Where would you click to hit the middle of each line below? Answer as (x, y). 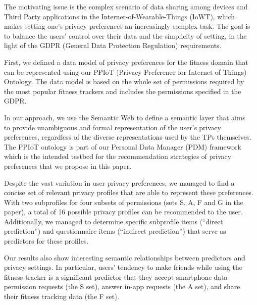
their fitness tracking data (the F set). (62, 296)
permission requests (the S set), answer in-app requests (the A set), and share (122, 286)
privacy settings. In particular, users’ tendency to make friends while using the (123, 267)
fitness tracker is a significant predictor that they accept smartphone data (116, 277)
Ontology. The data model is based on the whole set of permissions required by (124, 81)
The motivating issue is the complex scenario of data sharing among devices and (126, 6)
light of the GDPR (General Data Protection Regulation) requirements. (113, 45)
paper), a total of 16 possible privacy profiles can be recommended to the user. (123, 212)
